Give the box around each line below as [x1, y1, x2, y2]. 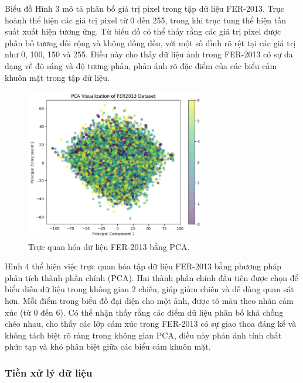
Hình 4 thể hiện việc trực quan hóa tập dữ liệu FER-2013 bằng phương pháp [5, 260, 282, 272]
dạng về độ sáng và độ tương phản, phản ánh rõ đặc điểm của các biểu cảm [5, 59, 277, 71]
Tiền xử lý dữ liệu [5, 365, 93, 379]
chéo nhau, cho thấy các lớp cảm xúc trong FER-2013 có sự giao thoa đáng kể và [5, 317, 297, 330]
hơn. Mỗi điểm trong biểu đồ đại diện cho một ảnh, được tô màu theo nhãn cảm [5, 295, 294, 307]
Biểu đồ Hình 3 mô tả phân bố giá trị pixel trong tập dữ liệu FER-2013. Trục [5, 2, 284, 14]
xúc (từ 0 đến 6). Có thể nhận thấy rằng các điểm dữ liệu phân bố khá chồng [5, 306, 284, 318]
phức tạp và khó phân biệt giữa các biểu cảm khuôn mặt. [5, 340, 211, 353]
